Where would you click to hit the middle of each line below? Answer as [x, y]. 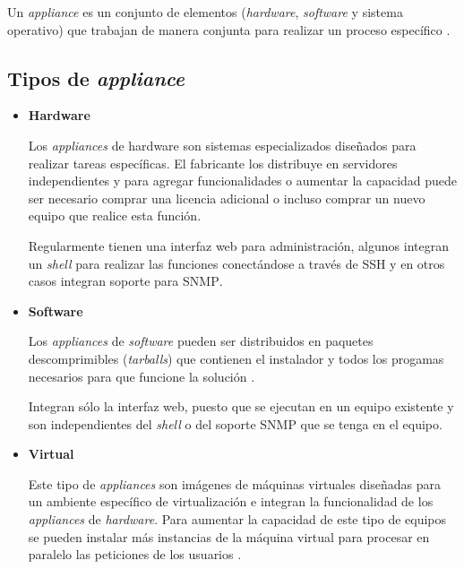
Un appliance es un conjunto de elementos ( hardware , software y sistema [205, 12]
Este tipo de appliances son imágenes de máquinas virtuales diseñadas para [234, 483]
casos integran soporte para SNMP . [125, 281]
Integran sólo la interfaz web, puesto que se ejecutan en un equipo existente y [241, 406]
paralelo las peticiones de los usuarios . [135, 554]
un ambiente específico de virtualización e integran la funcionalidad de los [231, 501]
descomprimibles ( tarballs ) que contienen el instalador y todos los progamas [236, 358]
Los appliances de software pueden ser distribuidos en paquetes [201, 341]
